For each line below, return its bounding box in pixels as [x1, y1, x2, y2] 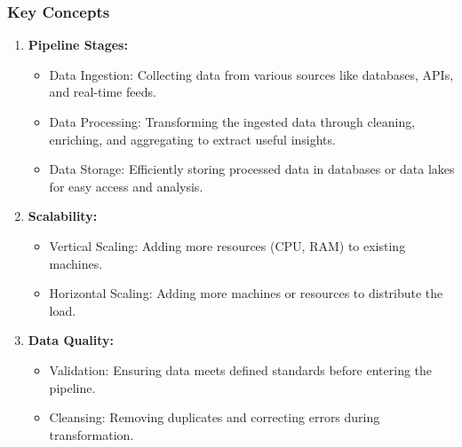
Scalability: [28, 207, 98, 225]
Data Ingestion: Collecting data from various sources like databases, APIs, [49, 65, 454, 83]
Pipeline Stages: [28, 35, 128, 54]
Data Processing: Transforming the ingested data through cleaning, [49, 113, 416, 130]
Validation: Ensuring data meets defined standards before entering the [49, 360, 433, 379]
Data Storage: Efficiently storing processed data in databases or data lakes [49, 160, 455, 178]
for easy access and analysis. [49, 176, 203, 195]
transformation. [49, 425, 134, 443]
